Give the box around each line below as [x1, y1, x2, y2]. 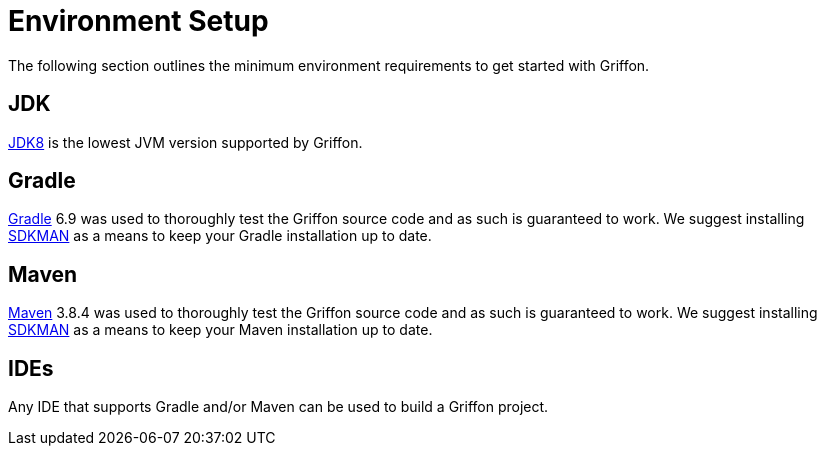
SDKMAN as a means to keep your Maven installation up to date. [8, 321, 433, 339]
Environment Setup [8, 4, 269, 38]
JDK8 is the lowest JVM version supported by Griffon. [8, 133, 363, 151]
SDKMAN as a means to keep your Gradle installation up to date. [8, 227, 432, 245]
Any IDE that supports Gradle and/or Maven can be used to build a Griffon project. [8, 398, 549, 416]
